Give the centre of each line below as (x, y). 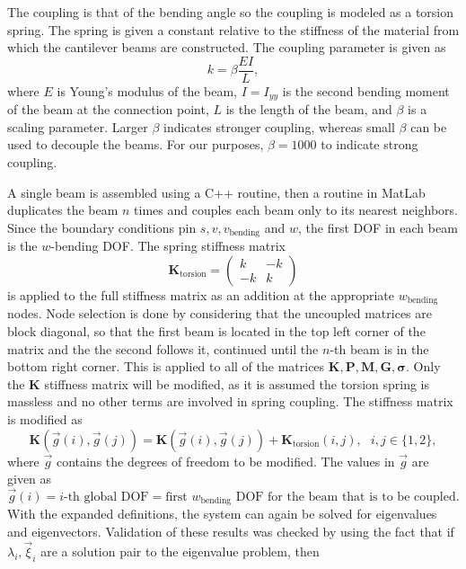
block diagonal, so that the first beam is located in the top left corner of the (216, 330)
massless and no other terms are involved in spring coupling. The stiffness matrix (230, 401)
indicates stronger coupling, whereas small (279, 126)
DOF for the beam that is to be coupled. (347, 497)
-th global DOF (106, 497)
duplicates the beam (63, 210)
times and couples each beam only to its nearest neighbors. (296, 210)
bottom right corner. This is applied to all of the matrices (166, 366)
